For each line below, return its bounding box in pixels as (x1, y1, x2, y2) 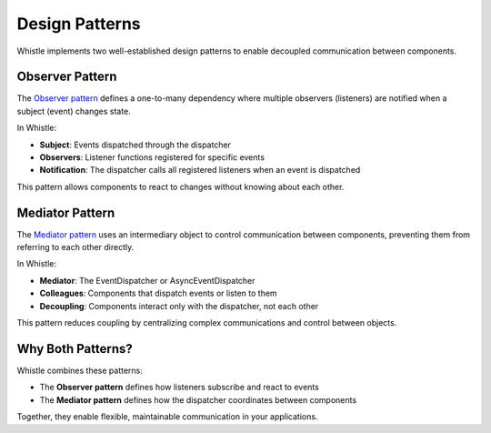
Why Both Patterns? (16, 341, 133, 357)
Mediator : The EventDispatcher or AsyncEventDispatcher (39, 275, 256, 286)
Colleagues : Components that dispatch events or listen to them (39, 287, 277, 299)
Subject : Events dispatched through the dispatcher (39, 139, 232, 150)
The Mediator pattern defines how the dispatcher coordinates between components (39, 394, 357, 405)
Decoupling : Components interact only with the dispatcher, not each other (39, 300, 319, 311)
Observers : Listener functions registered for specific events (39, 152, 266, 163)
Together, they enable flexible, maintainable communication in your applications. (16, 411, 318, 422)
